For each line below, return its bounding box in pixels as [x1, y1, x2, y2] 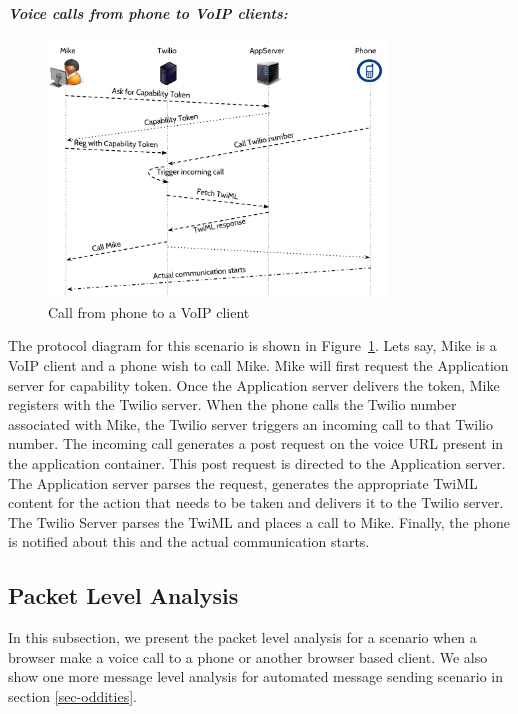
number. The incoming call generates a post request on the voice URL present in [8, 433, 504, 454]
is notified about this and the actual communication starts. [8, 531, 370, 552]
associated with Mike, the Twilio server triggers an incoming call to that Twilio [8, 413, 494, 434]
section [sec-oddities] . [8, 685, 137, 706]
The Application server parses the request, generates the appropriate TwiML [8, 472, 478, 493]
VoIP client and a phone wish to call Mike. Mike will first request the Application [8, 355, 509, 376]
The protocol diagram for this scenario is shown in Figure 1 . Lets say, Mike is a [8, 335, 497, 356]
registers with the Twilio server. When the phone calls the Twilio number [8, 394, 457, 415]
